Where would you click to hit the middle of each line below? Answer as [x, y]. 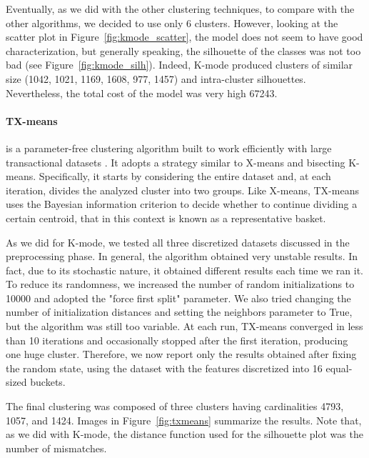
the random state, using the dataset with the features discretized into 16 [164, 368]
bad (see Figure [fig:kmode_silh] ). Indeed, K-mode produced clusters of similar [180, 65]
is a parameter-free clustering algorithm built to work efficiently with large [169, 148]
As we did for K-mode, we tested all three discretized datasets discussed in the [178, 242]
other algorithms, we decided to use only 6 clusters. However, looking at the [172, 23]
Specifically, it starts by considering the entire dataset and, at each [185, 176]
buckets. [48, 382]
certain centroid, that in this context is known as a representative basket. [166, 218]
